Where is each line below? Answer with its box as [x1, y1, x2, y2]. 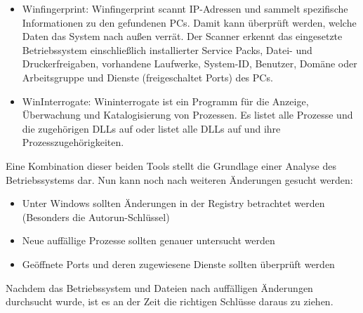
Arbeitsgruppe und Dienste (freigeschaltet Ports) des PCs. [22, 69, 273, 84]
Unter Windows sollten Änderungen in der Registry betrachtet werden [22, 196, 325, 211]
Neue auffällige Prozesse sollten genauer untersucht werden [22, 233, 275, 248]
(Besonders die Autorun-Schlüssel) [22, 209, 170, 224]
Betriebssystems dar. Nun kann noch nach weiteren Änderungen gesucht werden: [6, 172, 353, 187]
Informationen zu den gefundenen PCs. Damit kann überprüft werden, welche [22, 15, 357, 29]
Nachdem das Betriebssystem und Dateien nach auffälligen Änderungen [6, 280, 313, 295]
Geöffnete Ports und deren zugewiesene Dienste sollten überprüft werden [22, 256, 335, 271]
